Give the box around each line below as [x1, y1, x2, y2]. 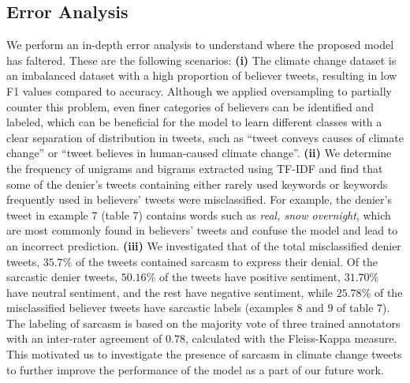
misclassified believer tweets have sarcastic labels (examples [6, 299, 293, 316]
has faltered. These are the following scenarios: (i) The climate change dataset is [6, 51, 397, 68]
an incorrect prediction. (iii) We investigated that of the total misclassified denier [6, 237, 401, 253]
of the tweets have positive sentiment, [158, 268, 341, 285]
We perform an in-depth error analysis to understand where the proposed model [6, 36, 394, 53]
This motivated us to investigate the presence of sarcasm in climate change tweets [6, 346, 402, 362]
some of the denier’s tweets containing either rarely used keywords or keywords [6, 175, 388, 192]
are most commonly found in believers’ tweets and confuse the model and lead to [6, 222, 398, 238]
